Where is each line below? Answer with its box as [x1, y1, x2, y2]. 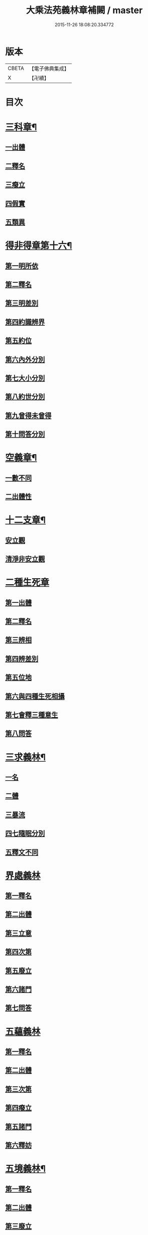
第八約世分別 [5, 393, 45, 401]
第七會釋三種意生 [5, 710, 58, 719]
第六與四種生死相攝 [5, 692, 65, 701]
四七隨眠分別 [5, 829, 45, 838]
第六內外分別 [5, 355, 45, 363]
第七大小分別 [5, 374, 45, 382]
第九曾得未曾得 [5, 411, 52, 420]
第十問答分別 [5, 430, 45, 439]
